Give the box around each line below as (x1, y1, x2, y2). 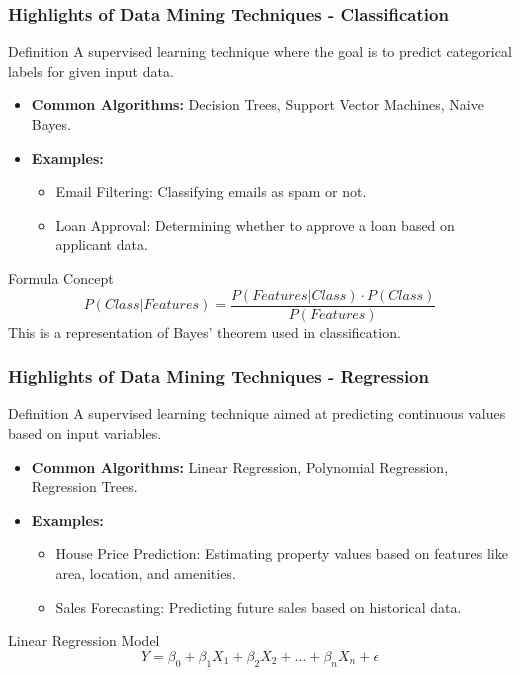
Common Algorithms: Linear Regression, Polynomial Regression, (31, 456, 449, 477)
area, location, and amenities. (55, 563, 236, 583)
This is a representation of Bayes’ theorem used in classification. (8, 321, 401, 342)
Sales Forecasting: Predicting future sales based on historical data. (55, 596, 462, 617)
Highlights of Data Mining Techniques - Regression (8, 364, 429, 389)
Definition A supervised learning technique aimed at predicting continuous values (8, 403, 506, 424)
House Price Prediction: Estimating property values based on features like (55, 543, 508, 564)
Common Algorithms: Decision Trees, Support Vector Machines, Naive (31, 94, 484, 115)
